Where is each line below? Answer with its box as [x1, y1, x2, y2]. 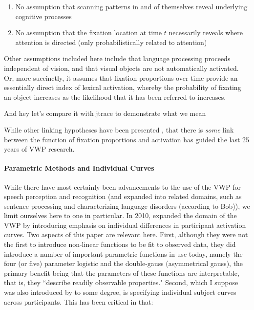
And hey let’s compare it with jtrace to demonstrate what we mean [4, 108, 206, 118]
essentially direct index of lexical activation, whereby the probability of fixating [4, 82, 241, 92]
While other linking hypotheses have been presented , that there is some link [4, 124, 234, 134]
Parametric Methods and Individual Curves [4, 163, 154, 173]
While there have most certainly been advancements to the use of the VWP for [4, 181, 241, 192]
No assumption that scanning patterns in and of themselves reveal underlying [15, 1, 248, 11]
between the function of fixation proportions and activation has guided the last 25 [4, 134, 250, 144]
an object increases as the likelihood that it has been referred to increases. [4, 91, 226, 102]
